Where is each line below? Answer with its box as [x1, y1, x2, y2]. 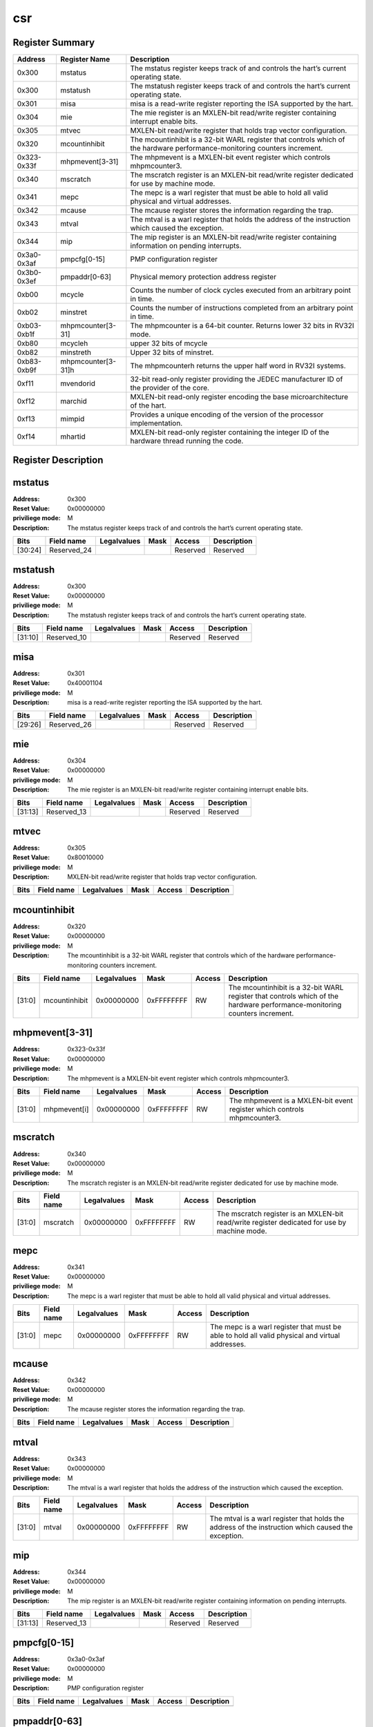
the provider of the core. [130, 383, 210, 393]
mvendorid [60, 379, 96, 388]
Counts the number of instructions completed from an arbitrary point [130, 303, 354, 313]
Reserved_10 [46, 633, 87, 642]
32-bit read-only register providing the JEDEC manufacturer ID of [130, 374, 343, 384]
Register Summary [12, 37, 95, 48]
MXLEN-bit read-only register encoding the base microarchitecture [130, 392, 349, 402]
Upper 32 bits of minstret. [130, 347, 214, 357]
